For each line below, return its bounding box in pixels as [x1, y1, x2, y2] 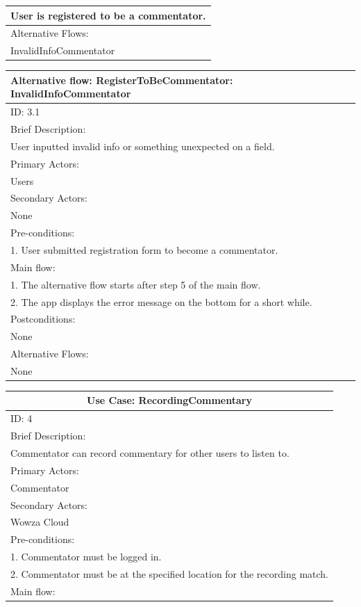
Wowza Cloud [10, 515, 69, 529]
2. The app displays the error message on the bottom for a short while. [10, 294, 312, 309]
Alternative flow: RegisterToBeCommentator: [10, 72, 233, 87]
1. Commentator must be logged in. [10, 549, 162, 564]
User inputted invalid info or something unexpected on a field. [10, 138, 275, 153]
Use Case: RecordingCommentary [87, 393, 252, 407]
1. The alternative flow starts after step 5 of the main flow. [10, 277, 261, 291]
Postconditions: [10, 311, 76, 326]
